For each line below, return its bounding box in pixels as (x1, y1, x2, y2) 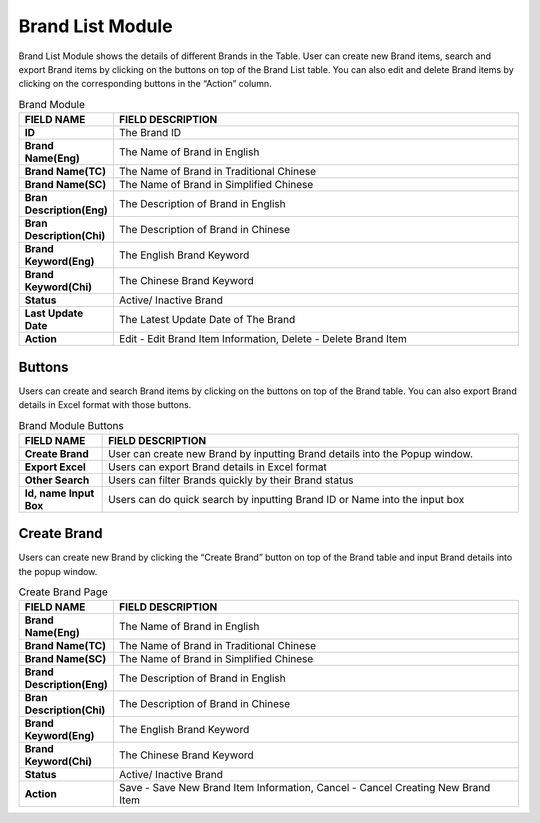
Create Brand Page (18, 585, 109, 599)
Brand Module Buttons (18, 418, 124, 432)
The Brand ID (118, 126, 182, 140)
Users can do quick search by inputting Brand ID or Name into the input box (108, 492, 465, 506)
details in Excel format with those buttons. (18, 399, 192, 410)
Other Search (24, 473, 90, 487)
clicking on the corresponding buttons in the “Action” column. (18, 78, 272, 90)
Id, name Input (24, 486, 95, 500)
